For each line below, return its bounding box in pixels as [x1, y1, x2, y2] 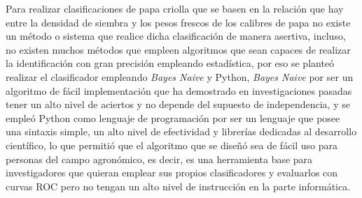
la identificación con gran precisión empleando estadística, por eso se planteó [6, 56, 335, 70]
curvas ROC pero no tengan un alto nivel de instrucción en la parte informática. [6, 178, 351, 193]
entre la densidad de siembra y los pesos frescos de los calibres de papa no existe [6, 15, 351, 29]
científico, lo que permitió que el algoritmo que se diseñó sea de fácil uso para [6, 137, 338, 152]
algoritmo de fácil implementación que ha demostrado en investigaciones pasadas [6, 83, 352, 98]
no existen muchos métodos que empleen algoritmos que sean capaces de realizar [6, 42, 351, 56]
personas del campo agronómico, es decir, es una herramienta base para [6, 151, 313, 166]
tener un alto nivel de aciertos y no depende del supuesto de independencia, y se [6, 97, 350, 112]
